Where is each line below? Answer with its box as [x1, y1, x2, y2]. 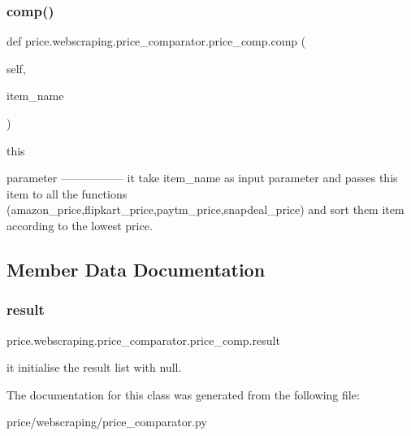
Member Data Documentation [6, 256, 266, 281]
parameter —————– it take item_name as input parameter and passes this [6, 169, 398, 186]
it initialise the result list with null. [6, 359, 182, 376]
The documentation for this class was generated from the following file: [6, 386, 360, 403]
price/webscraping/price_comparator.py [6, 413, 207, 430]
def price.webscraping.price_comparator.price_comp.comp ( [6, 33, 306, 50]
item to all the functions [6, 185, 128, 202]
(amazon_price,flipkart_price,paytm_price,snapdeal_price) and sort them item [6, 201, 405, 218]
